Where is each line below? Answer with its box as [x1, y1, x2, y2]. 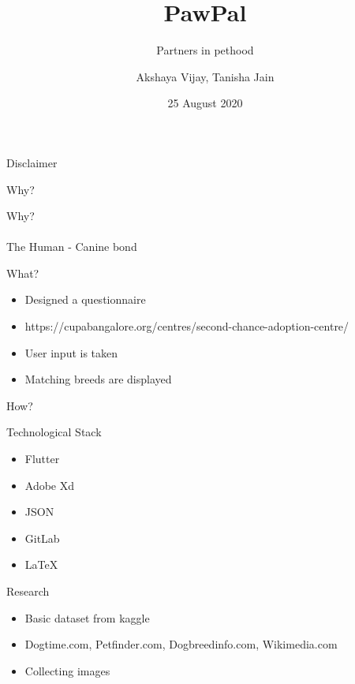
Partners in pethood [156, 42, 254, 58]
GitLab [24, 529, 60, 546]
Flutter [24, 450, 60, 467]
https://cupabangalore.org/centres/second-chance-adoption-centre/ [24, 318, 349, 335]
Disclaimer [6, 154, 58, 170]
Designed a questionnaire [24, 291, 146, 308]
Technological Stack [6, 424, 102, 440]
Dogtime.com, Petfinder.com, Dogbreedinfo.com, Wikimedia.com [24, 636, 338, 652]
